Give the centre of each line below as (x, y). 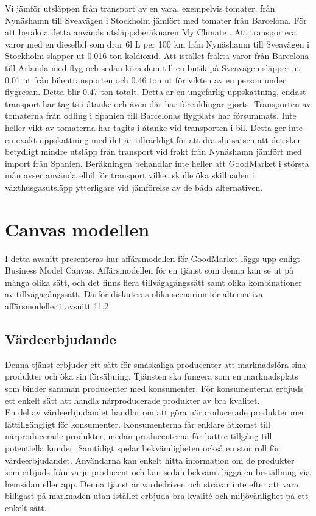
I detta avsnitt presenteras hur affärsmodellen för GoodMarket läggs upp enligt (153, 258)
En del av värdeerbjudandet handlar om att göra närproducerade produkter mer (155, 412)
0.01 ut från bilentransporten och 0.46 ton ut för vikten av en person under (146, 80)
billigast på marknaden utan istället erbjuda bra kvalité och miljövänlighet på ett (157, 496)
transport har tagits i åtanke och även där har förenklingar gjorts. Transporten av (158, 103)
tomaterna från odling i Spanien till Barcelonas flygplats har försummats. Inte (151, 115)
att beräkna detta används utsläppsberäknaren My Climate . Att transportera (151, 32)
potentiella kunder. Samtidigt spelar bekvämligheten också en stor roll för (142, 447)
